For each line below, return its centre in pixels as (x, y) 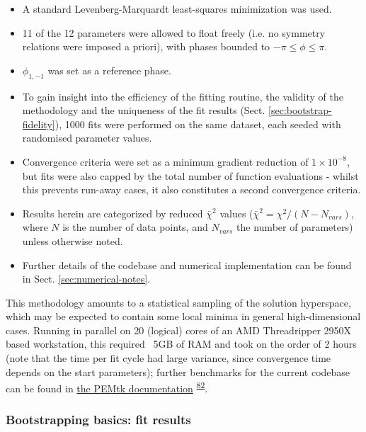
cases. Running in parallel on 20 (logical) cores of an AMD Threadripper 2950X (179, 330)
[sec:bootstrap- (300, 110)
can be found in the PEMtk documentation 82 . (107, 387)
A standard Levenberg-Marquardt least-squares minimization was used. (177, 8)
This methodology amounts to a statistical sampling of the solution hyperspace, (178, 302)
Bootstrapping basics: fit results (98, 420)
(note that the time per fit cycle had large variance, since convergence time (168, 358)
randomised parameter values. (87, 138)
